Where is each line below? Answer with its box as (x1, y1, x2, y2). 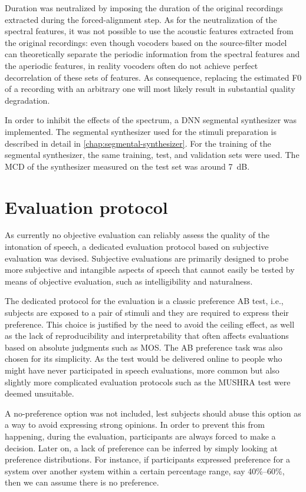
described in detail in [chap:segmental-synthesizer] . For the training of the (5, 137, 271, 149)
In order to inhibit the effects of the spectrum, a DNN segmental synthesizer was (5, 114, 297, 126)
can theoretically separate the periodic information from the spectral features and (5, 48, 300, 60)
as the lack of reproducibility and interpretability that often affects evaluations (5, 329, 289, 342)
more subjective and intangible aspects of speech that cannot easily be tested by (5, 263, 295, 276)
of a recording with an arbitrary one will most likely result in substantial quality (5, 82, 295, 95)
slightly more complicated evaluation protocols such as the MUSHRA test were (5, 375, 291, 388)
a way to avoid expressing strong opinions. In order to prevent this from (5, 418, 265, 431)
